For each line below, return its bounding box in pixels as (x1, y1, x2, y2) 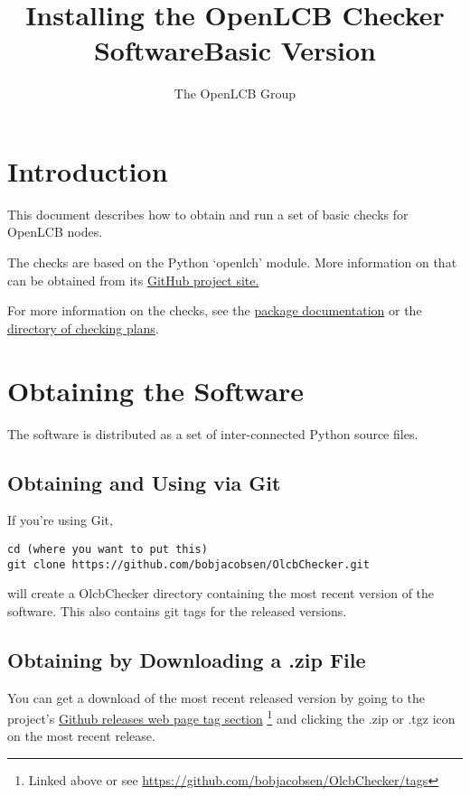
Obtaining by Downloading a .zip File (7, 645, 366, 673)
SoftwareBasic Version (93, 32, 377, 69)
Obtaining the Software (7, 371, 305, 408)
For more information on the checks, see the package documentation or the (7, 301, 422, 320)
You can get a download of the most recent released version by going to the (7, 688, 425, 707)
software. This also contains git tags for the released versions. (7, 601, 347, 620)
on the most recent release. (7, 726, 155, 745)
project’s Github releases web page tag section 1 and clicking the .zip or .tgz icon (7, 707, 456, 727)
